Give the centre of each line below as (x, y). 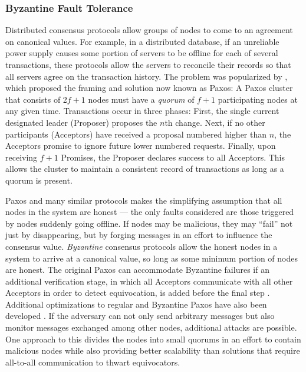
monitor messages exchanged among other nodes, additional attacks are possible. (151, 327)
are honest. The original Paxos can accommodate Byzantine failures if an (137, 270)
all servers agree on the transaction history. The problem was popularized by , (147, 76)
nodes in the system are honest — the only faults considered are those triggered (150, 212)
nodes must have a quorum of (141, 99)
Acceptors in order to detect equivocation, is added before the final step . (138, 293)
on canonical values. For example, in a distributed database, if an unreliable (142, 41)
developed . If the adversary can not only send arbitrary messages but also (140, 316)
